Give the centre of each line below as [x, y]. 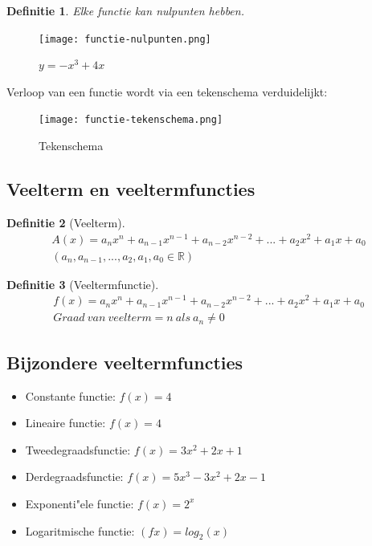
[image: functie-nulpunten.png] [125, 39]
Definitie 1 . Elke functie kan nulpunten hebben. [125, 10]
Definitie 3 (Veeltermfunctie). [83, 284]
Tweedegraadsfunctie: [78, 449]
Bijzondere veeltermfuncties [125, 362]
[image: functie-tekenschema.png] [131, 120]
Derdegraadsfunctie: [74, 477]
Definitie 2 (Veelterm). [66, 222]
